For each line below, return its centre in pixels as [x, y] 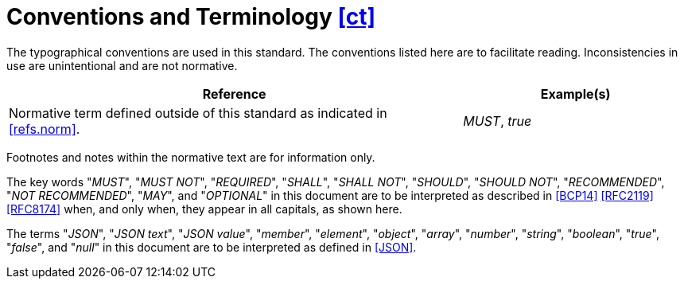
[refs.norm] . [45, 129]
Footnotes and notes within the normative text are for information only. [191, 157]
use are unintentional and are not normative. [122, 65]
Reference [234, 94]
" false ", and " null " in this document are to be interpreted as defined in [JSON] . [212, 247]
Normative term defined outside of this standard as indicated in [198, 113]
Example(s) [575, 94]
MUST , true [497, 121]
